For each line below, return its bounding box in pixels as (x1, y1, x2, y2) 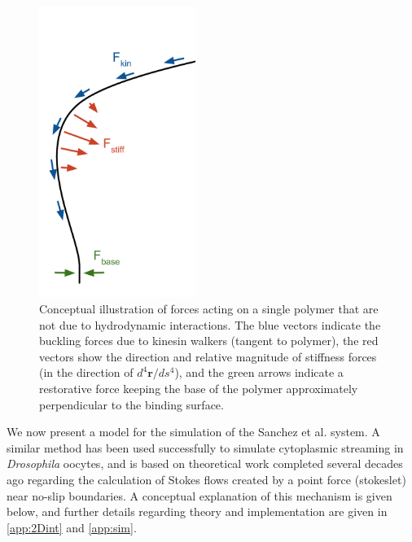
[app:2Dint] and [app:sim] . (7, 518, 137, 535)
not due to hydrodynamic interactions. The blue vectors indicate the (39, 316, 381, 333)
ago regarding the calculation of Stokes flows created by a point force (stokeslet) (7, 471, 406, 487)
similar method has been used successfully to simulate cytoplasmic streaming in (7, 439, 404, 456)
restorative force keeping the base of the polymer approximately (39, 380, 358, 397)
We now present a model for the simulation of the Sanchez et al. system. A (7, 423, 380, 440)
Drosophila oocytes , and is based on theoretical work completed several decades (7, 455, 403, 472)
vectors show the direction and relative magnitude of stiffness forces (39, 347, 377, 365)
